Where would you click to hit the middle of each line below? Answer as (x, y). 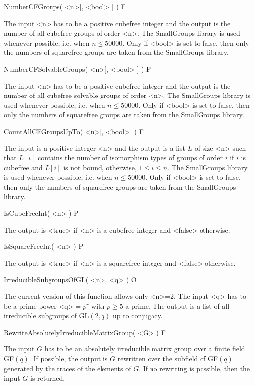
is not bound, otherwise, (100, 167)
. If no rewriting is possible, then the (194, 368)
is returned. (48, 378)
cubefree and (23, 167)
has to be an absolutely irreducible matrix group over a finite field (145, 349)
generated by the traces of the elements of (68, 368)
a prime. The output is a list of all (178, 306)
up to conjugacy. (138, 315)
